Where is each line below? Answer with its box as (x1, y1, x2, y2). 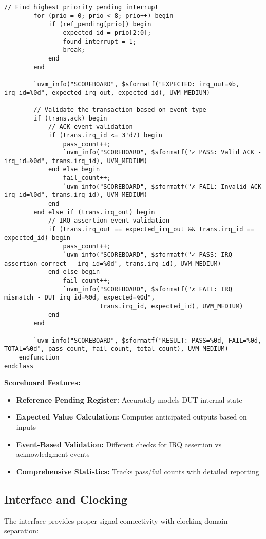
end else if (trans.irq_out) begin (33, 208, 155, 216)
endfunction (18, 353, 60, 361)
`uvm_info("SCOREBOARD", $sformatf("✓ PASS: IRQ (63, 251, 232, 259)
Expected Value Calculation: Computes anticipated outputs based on (16, 411, 247, 422)
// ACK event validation (48, 123, 133, 131)
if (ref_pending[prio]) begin (48, 21, 151, 28)
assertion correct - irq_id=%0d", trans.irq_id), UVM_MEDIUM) (4, 259, 221, 267)
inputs (16, 422, 36, 432)
